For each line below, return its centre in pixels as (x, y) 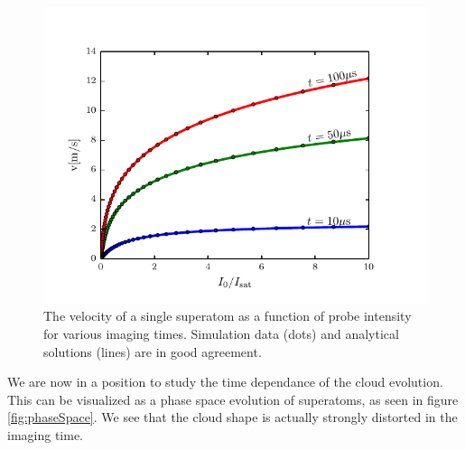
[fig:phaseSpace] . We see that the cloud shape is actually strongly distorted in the (232, 417)
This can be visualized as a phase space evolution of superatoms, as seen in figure (233, 399)
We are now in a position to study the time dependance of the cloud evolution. (225, 382)
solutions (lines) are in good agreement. (153, 351)
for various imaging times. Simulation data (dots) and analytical (221, 334)
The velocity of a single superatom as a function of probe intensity (228, 316)
